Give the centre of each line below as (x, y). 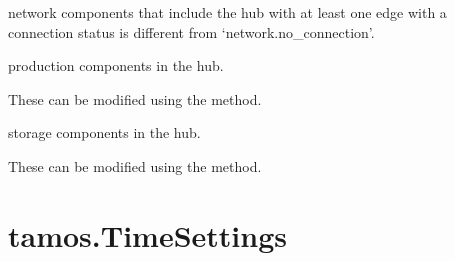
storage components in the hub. (104, 132)
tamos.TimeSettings (147, 234)
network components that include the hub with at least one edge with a (227, 12)
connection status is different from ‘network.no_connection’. (191, 31)
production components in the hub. (116, 65)
